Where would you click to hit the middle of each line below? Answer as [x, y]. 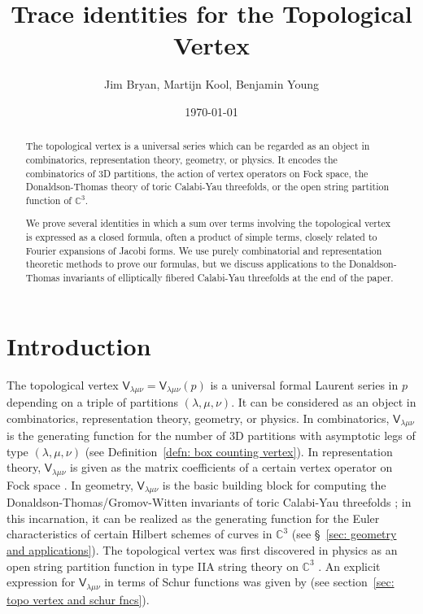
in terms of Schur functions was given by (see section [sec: [249, 582]
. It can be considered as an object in [324, 402]
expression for [41, 582]
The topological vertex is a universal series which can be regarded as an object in [198, 146]
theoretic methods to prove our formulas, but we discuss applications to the [186, 264]
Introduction [79, 345]
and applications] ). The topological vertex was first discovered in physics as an [202, 550]
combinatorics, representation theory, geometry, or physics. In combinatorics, [198, 418]
